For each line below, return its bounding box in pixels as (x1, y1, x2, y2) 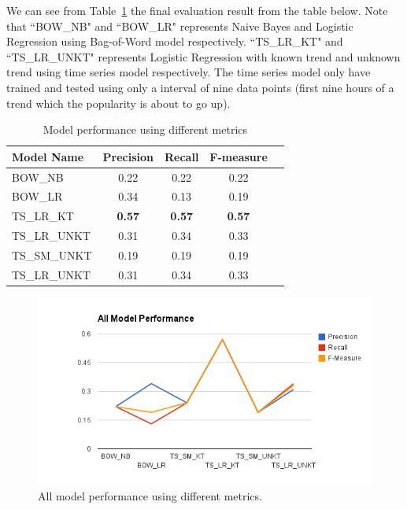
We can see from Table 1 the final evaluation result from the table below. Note (6, 2, 388, 18)
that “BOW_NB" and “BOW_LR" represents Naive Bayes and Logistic (6, 17, 353, 34)
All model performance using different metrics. (38, 487, 262, 503)
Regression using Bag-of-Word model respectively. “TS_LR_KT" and (6, 33, 343, 50)
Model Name (12, 148, 84, 164)
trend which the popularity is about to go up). (6, 94, 231, 111)
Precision (102, 148, 154, 164)
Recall (164, 148, 199, 164)
